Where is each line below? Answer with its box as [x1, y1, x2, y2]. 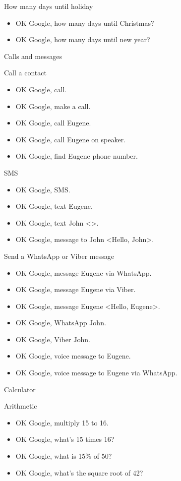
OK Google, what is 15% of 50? [15, 451, 112, 461]
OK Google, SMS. [15, 184, 70, 194]
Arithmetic [4, 401, 37, 411]
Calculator [4, 384, 36, 394]
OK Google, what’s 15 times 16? [15, 434, 115, 444]
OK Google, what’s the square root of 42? [15, 467, 143, 478]
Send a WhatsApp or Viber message [4, 250, 114, 261]
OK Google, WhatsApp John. [15, 317, 106, 328]
